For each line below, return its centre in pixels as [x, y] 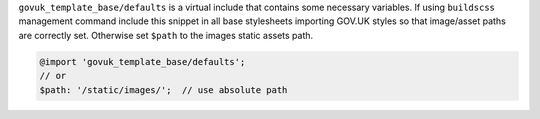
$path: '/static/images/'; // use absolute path [163, 89]
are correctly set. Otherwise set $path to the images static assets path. [166, 35]
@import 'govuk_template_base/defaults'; [142, 61]
